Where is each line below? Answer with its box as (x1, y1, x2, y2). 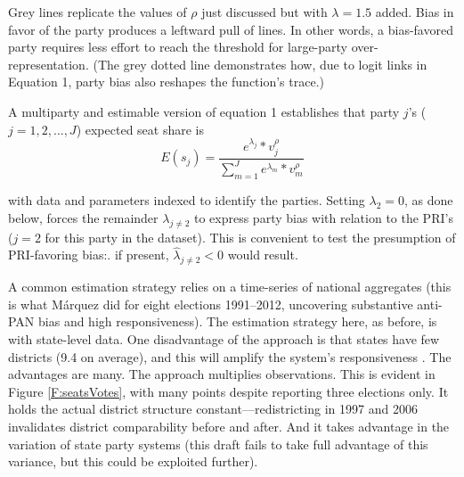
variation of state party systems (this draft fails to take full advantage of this (8, 434, 428, 453)
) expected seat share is (76, 119, 204, 138)
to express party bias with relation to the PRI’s (193, 208, 453, 226)
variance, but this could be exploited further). (8, 452, 258, 471)
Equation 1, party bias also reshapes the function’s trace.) (8, 72, 324, 91)
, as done (404, 191, 453, 210)
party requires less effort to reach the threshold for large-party (8, 37, 347, 56)
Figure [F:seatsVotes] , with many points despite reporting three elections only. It (8, 382, 449, 400)
